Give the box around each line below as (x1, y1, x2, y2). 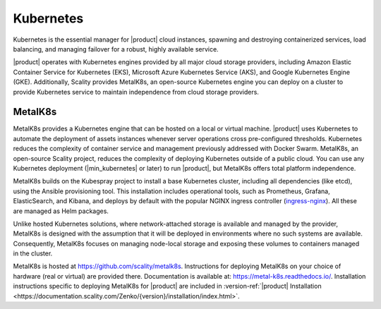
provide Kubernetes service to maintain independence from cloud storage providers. (13, 87, 259, 96)
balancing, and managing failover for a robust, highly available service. (13, 44, 219, 53)
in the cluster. (13, 249, 53, 257)
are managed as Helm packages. (13, 207, 109, 215)
